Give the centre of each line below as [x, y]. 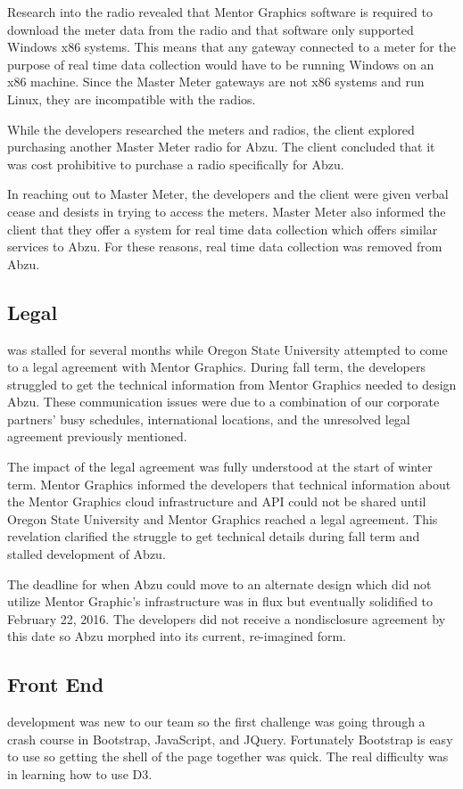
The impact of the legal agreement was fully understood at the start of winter [220, 467]
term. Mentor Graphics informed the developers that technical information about [229, 484]
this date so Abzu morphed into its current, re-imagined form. [177, 636]
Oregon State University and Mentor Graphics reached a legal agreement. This [223, 518]
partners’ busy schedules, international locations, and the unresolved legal [209, 419]
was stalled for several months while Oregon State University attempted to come [227, 349]
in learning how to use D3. [80, 774]
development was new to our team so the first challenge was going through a [216, 722]
